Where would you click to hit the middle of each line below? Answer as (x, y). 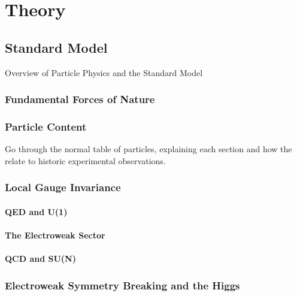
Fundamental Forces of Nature (80, 99)
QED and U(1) (36, 211)
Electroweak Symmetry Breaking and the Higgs (122, 285)
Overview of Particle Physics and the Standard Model (104, 72)
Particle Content (46, 126)
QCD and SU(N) (40, 259)
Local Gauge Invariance (63, 187)
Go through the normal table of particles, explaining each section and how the (148, 149)
